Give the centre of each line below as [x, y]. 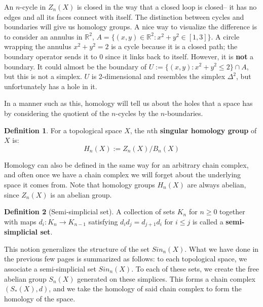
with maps [20, 221]
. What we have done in [222, 248]
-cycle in [33, 7]
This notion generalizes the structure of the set [77, 248]
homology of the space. [40, 298]
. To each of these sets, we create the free [195, 268]
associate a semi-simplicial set [50, 268]
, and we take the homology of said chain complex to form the [145, 289]
